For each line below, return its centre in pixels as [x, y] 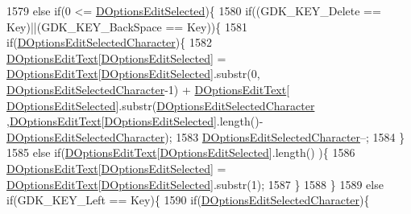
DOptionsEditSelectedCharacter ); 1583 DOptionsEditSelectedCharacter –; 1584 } [206, 136]
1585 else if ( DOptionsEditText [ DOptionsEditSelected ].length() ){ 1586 [181, 152]
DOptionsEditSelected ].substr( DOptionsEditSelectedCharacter [161, 105]
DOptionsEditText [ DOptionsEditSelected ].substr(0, [133, 74]
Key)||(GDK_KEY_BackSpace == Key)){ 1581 [127, 26]
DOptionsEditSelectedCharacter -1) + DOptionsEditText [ [148, 89]
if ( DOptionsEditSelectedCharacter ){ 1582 [109, 42]
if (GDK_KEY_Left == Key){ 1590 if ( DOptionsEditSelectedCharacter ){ [188, 200]
